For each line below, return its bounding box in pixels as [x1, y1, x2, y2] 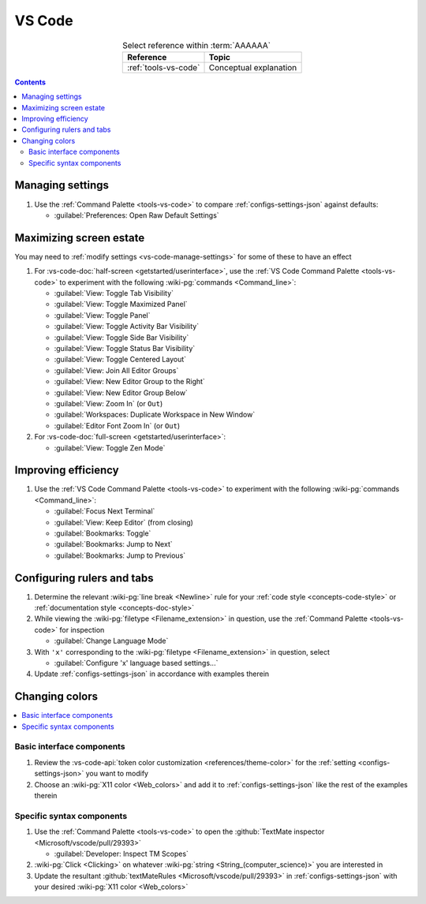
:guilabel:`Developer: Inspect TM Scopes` [54, 849, 189, 858]
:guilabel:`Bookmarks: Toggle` [54, 529, 151, 538]
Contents [14, 77, 47, 87]
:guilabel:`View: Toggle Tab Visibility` [54, 289, 174, 298]
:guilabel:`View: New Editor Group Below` [54, 387, 189, 398]
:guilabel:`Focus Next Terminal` [54, 506, 155, 516]
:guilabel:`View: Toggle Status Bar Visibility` [54, 343, 196, 353]
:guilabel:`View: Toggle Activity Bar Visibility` [54, 322, 200, 331]
